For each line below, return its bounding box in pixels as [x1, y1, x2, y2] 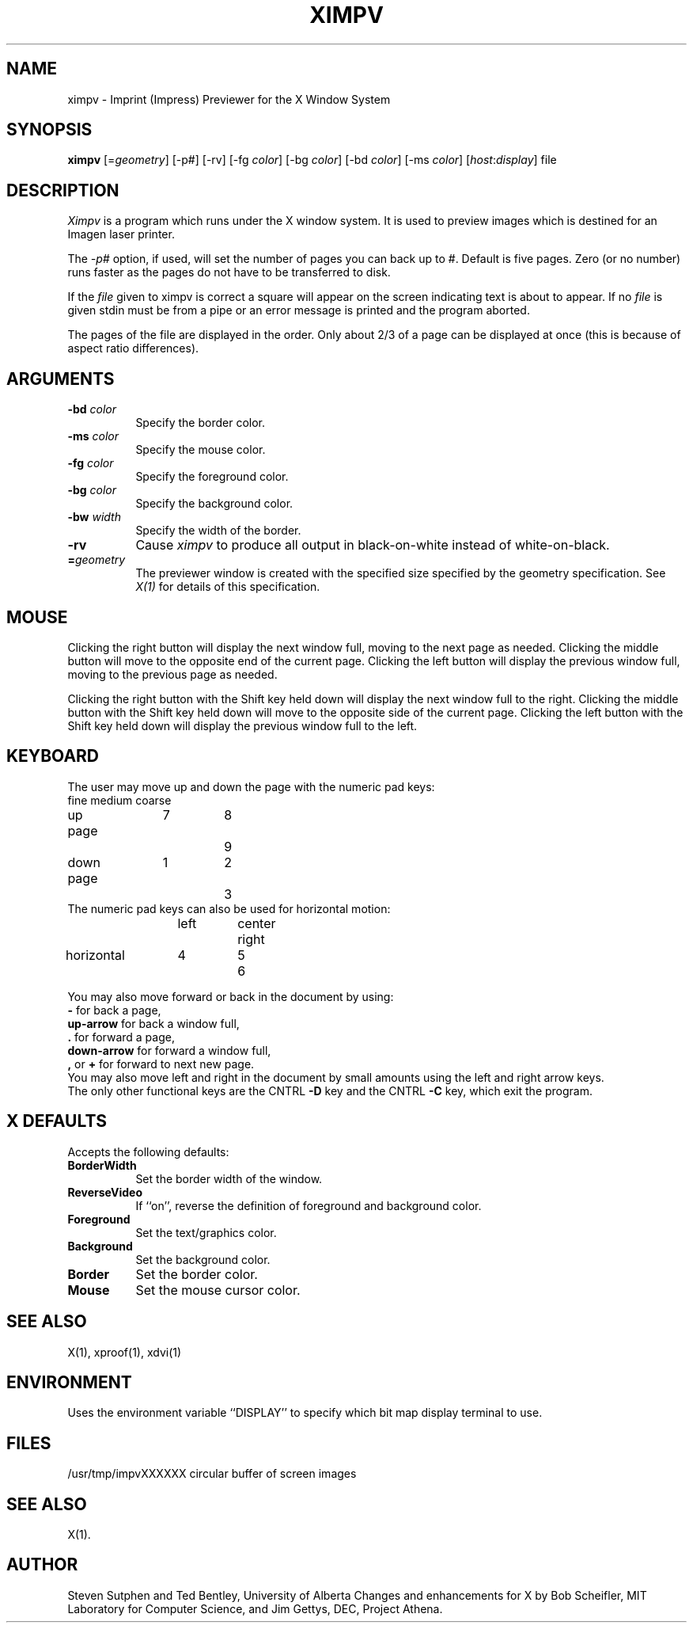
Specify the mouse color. [135, 443, 266, 457]
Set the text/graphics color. [135, 1225, 277, 1239]
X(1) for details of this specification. [135, 580, 320, 594]
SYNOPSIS [6, 120, 93, 140]
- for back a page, [67, 1003, 161, 1017]
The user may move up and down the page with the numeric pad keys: [67, 779, 435, 794]
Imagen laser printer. [67, 227, 175, 242]
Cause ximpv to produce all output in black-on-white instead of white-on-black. [135, 537, 610, 554]
